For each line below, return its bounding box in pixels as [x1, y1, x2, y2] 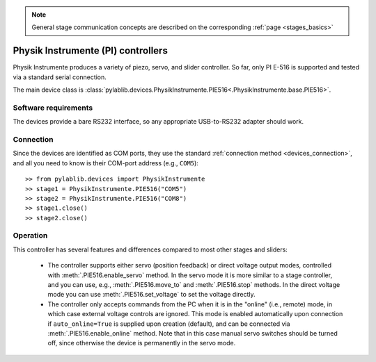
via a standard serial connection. [13, 73, 107, 81]
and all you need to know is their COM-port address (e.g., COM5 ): [13, 158, 198, 167]
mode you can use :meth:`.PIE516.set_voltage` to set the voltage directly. [47, 290, 256, 299]
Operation [13, 231, 48, 240]
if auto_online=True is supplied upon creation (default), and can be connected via [47, 320, 290, 328]
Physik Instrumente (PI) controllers [13, 45, 169, 57]
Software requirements [13, 103, 93, 113]
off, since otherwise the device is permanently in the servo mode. [47, 339, 236, 347]
